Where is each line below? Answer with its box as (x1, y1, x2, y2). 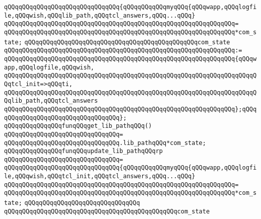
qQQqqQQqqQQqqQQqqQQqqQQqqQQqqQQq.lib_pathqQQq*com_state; (4, 139, 206, 147)
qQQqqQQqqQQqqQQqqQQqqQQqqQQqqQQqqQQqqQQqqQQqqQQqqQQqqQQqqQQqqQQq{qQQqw (4, 55, 257, 62)
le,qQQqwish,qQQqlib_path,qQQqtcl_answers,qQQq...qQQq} (4, 12, 195, 19)
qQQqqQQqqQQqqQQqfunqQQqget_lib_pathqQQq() (4, 122, 152, 130)
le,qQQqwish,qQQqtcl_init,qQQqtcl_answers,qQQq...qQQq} (4, 173, 195, 180)
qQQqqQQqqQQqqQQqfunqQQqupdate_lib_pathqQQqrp (4, 148, 163, 155)
